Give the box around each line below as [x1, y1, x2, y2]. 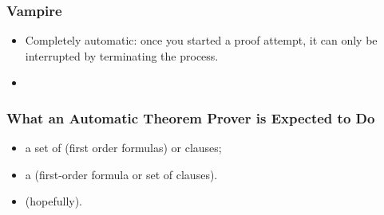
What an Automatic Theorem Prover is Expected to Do [6, 107, 375, 127]
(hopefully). [25, 193, 83, 209]
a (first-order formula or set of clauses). [25, 166, 218, 182]
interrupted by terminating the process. [25, 47, 219, 64]
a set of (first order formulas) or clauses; [25, 139, 222, 156]
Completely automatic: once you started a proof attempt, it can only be [25, 32, 378, 49]
